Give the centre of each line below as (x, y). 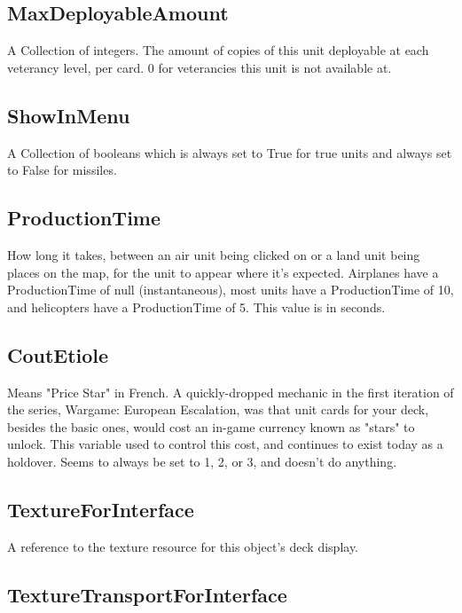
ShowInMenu (69, 115)
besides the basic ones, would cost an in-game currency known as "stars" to (211, 426)
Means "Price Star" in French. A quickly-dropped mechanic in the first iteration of (231, 392)
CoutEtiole (58, 354)
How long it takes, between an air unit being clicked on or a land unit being (214, 254)
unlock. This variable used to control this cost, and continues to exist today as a (225, 444)
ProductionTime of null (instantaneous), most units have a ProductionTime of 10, (231, 290)
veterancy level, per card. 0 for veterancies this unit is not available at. (200, 67)
